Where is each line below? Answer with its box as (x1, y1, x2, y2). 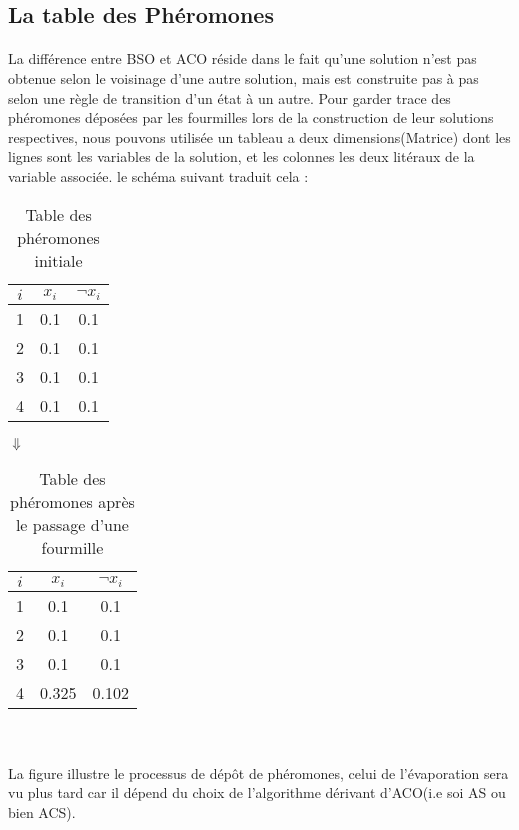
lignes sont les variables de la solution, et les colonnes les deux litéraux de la (8, 146, 475, 167)
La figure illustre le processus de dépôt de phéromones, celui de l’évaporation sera (8, 762, 509, 783)
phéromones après (10, 489, 135, 513)
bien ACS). (8, 801, 76, 822)
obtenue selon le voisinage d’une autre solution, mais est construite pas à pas (8, 67, 479, 88)
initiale (34, 248, 83, 272)
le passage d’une (15, 512, 129, 536)
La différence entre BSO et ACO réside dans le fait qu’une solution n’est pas (8, 48, 477, 69)
